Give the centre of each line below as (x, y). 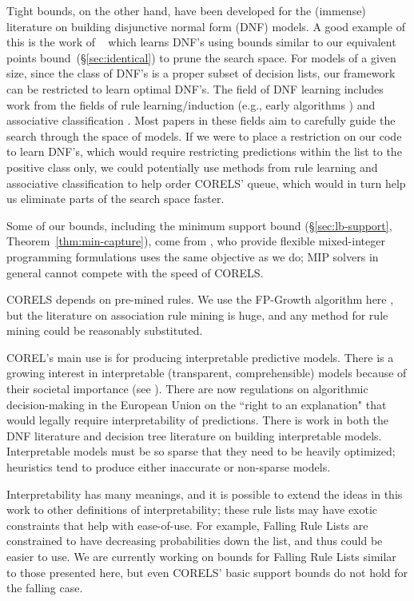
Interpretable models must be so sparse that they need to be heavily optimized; (201, 451)
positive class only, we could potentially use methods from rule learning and (192, 167)
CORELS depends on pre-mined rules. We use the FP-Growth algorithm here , (200, 299)
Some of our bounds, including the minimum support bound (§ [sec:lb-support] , (199, 225)
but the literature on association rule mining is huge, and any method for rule (197, 314)
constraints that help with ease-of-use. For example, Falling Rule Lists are (187, 525)
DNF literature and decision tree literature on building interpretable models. (194, 435)
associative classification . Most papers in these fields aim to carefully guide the (201, 120)
